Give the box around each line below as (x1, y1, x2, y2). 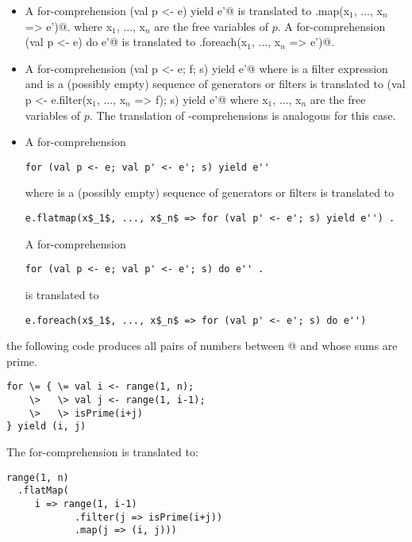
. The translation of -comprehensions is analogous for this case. (89, 106, 396, 123)
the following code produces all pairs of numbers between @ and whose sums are (6, 337, 398, 354)
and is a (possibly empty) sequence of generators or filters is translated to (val (25, 75, 406, 92)
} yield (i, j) (6, 421, 87, 432)
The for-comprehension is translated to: (6, 443, 198, 459)
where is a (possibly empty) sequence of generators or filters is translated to (25, 184, 395, 201)
